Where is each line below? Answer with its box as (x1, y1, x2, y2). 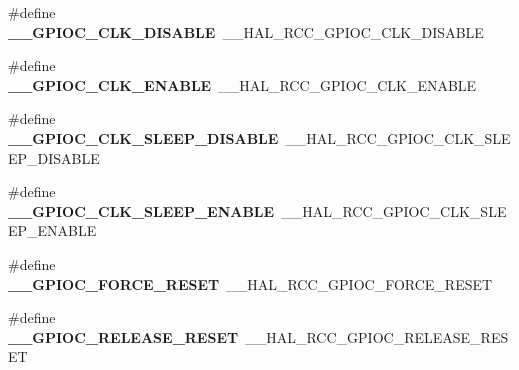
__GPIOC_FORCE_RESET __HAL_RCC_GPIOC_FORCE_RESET (8, 273, 493, 294)
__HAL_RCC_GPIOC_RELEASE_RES (245, 326, 509, 347)
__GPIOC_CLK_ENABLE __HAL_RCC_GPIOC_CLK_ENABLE (8, 74, 477, 95)
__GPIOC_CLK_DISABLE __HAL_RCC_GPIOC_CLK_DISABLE (8, 21, 484, 42)
